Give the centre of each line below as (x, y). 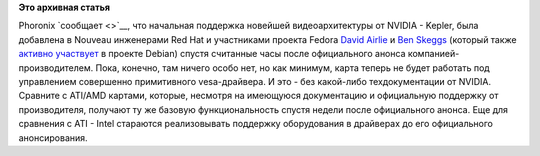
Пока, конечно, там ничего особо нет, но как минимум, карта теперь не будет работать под (292, 67)
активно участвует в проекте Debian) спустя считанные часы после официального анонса (212, 54)
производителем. (56, 67)
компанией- (433, 54)
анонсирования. (53, 137)
